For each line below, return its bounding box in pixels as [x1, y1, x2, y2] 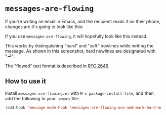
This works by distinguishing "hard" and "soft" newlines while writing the [5, 42, 154, 48]
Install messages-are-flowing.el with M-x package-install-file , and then [5, 90, 154, 96]
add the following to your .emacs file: [5, 95, 79, 101]
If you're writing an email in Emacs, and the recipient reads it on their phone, [5, 18, 161, 24]
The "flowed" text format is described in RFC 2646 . [5, 63, 110, 69]
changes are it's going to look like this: [5, 24, 83, 30]
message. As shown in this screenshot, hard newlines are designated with [5, 48, 156, 54]
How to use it [5, 77, 46, 85]
